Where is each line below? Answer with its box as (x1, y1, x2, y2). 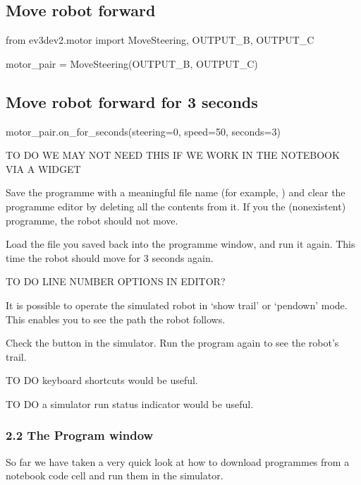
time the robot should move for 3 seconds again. (6, 250, 214, 265)
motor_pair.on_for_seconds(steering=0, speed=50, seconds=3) (6, 124, 281, 138)
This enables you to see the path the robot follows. (6, 311, 226, 326)
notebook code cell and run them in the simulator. (6, 468, 224, 483)
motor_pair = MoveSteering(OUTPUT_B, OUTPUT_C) (6, 56, 258, 71)
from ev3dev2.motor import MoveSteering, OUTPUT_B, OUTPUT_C (6, 32, 314, 47)
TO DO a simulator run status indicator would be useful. (6, 396, 254, 411)
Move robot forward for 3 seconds (6, 90, 258, 112)
